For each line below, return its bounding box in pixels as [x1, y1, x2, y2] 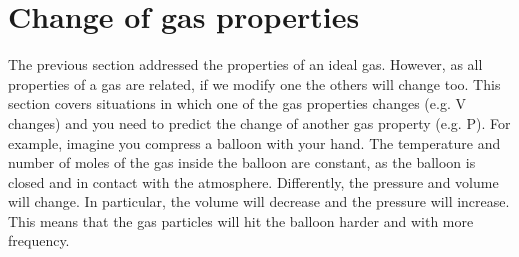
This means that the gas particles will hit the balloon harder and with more [8, 210, 474, 231]
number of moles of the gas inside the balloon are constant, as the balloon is [8, 152, 476, 173]
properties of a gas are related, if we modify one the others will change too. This [8, 73, 501, 94]
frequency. [8, 230, 70, 251]
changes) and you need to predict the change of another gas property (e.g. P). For [8, 112, 511, 133]
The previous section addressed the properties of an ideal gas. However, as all [8, 54, 483, 75]
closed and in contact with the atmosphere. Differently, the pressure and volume [8, 171, 499, 192]
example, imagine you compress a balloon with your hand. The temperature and [8, 132, 501, 153]
